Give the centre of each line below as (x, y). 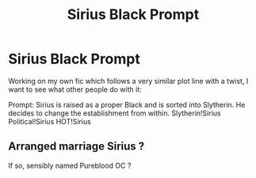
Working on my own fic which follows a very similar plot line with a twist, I (128, 81)
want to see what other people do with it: (75, 89)
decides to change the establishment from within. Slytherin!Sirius (115, 113)
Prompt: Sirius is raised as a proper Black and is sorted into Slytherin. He (127, 104)
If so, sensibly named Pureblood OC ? (70, 165)
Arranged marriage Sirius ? (76, 147)
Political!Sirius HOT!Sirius (50, 121)
